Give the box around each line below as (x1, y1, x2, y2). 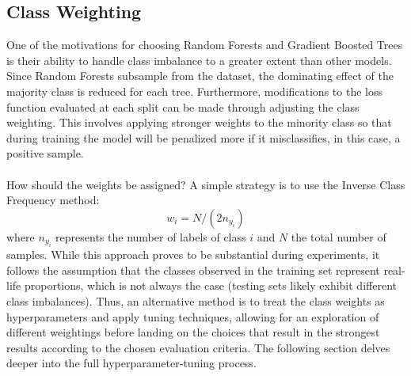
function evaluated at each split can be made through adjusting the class (6, 98, 360, 115)
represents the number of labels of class (55, 228, 246, 245)
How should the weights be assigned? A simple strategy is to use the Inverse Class (6, 176, 405, 192)
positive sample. (6, 145, 84, 161)
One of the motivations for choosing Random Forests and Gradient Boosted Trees (6, 36, 403, 53)
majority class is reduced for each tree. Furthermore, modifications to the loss (6, 82, 382, 99)
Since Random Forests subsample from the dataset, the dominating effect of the (6, 67, 394, 84)
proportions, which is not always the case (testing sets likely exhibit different (24, 277, 397, 294)
